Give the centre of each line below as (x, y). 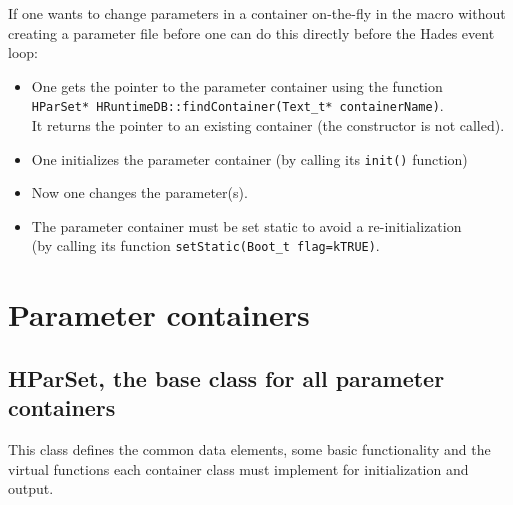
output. (31, 488)
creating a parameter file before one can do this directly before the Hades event (251, 32)
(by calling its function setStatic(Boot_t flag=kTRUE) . (205, 245)
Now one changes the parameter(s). (139, 192)
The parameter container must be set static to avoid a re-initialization (246, 225)
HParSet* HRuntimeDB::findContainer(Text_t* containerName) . (237, 105)
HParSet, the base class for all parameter (226, 377)
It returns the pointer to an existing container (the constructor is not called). (268, 125)
